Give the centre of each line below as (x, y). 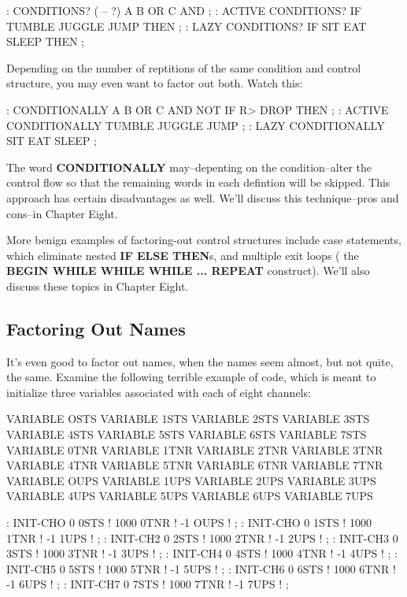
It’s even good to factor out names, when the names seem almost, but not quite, (200, 361)
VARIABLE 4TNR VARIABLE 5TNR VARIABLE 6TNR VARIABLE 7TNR (195, 465)
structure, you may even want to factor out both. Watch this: (155, 83)
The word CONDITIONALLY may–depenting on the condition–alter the (189, 167)
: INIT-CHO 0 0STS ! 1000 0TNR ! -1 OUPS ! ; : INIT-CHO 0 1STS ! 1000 (189, 523)
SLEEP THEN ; (45, 41)
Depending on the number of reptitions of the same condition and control (184, 67)
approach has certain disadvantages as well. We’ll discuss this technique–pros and (203, 197)
